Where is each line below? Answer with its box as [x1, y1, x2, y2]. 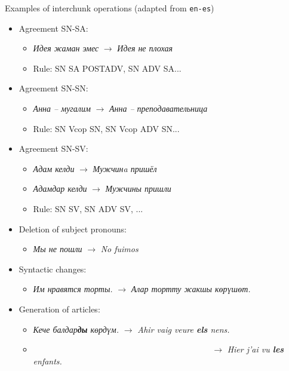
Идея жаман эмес [33, 42, 99, 54]
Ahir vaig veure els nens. [137, 323, 230, 335]
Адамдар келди [33, 182, 87, 195]
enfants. [33, 354, 62, 367]
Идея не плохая [117, 42, 173, 54]
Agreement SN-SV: [19, 142, 88, 155]
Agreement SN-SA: [19, 22, 88, 34]
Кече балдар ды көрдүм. [33, 323, 119, 335]
